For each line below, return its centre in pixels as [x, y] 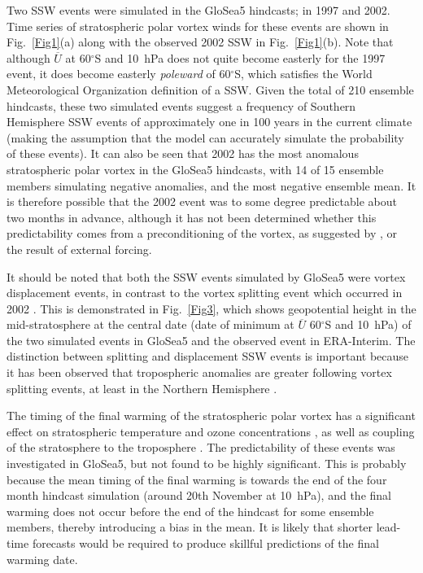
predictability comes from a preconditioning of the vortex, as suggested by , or [202, 233]
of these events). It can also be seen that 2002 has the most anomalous [183, 153]
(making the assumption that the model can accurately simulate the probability [205, 137]
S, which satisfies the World [303, 74]
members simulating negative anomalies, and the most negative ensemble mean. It [211, 185]
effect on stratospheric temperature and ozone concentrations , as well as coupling [211, 431]
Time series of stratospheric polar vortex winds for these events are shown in [198, 26]
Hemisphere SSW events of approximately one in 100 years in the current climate [209, 122]
